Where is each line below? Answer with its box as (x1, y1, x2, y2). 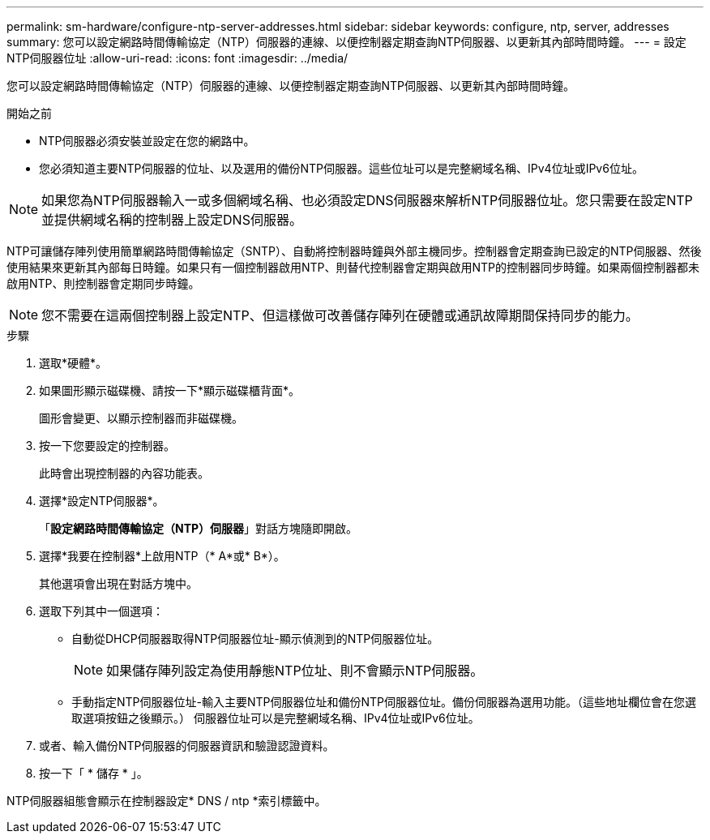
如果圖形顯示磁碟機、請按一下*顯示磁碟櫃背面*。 (39, 384, 301, 397)
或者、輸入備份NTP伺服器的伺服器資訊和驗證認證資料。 (39, 739, 335, 752)
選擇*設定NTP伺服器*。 (39, 494, 165, 508)
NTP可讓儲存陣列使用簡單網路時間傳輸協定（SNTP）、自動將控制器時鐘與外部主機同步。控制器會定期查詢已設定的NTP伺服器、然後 (6, 244, 702, 258)
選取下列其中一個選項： (39, 604, 164, 618)
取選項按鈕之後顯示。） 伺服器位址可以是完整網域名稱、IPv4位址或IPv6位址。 (71, 711, 480, 725)
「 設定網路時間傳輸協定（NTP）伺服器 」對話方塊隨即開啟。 (39, 521, 358, 535)
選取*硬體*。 (39, 356, 108, 370)
